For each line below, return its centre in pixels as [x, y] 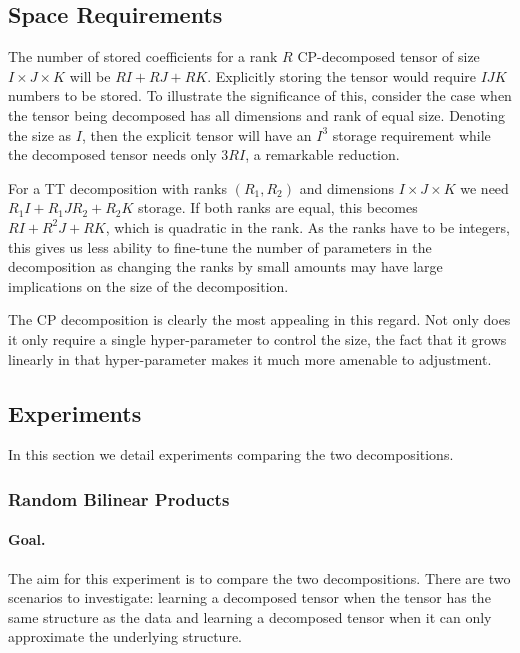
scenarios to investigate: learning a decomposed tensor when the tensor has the [249, 597]
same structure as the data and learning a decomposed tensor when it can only [250, 616]
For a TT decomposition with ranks [117, 187]
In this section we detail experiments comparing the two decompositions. [231, 454]
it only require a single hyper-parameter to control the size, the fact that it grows [257, 338]
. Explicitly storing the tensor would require [342, 75]
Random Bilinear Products [119, 498]
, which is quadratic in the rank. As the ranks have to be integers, [307, 226]
